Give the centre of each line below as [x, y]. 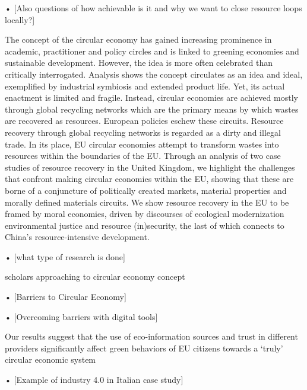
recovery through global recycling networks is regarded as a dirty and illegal [143, 132]
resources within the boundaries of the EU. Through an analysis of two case [143, 156]
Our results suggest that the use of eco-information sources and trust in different [151, 336]
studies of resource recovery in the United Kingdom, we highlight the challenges [150, 167]
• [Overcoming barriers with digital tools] [81, 316]
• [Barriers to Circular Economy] [66, 297]
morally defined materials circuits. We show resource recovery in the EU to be [147, 202]
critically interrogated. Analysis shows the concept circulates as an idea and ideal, [154, 74]
